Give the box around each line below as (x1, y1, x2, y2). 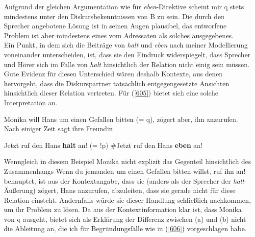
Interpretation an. (4, 97, 57, 107)
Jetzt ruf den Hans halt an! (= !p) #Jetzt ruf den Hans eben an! (4, 140, 203, 150)
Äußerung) (4, 185, 36, 195)
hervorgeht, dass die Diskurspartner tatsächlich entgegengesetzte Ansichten (4, 78, 229, 88)
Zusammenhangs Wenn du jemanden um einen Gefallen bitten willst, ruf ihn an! (4, 166, 246, 176)
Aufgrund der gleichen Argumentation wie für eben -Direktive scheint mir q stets (4, 1, 244, 11)
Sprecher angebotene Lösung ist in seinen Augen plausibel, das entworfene (4, 21, 227, 31)
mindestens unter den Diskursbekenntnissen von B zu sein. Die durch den (4, 11, 225, 21)
